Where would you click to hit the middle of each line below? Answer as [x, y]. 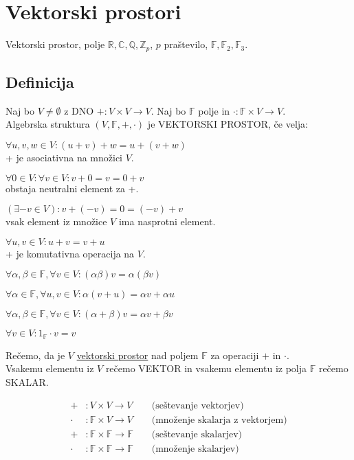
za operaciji [235, 355]
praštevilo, [186, 44]
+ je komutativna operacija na [70, 253]
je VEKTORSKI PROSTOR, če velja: [228, 124]
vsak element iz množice [56, 221]
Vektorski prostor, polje [55, 44]
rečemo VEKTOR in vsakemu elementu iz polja [206, 368]
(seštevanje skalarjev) [197, 434]
